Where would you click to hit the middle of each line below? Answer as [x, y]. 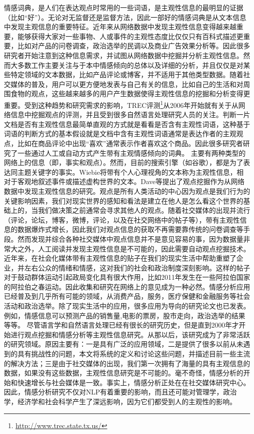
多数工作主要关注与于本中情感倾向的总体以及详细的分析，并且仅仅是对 [130, 65]
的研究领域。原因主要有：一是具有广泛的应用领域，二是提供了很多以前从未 [124, 344]
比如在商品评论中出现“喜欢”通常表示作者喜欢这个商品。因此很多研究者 [130, 143]
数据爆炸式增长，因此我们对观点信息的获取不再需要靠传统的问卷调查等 [130, 229]
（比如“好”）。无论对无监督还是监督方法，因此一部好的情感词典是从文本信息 [125, 17]
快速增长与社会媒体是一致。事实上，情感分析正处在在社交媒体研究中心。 [134, 382]
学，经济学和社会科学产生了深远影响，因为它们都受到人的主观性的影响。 [120, 401]
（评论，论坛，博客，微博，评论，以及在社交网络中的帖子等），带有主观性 [122, 219]
